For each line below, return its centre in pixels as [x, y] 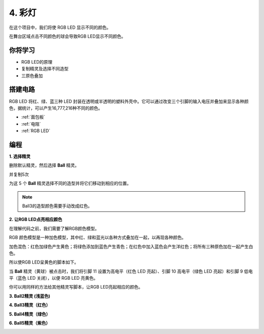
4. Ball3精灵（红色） [30, 305]
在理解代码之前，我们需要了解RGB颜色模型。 [54, 228]
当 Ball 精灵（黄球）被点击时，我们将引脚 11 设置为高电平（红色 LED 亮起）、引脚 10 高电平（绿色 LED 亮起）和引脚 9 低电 [131, 271]
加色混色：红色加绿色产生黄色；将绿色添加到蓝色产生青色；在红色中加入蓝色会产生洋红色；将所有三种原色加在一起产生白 [131, 246]
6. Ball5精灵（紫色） [30, 323]
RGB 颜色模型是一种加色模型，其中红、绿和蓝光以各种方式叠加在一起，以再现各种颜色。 [98, 238]
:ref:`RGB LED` [36, 131]
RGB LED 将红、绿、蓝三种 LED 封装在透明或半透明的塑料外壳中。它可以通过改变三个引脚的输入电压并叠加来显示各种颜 [129, 101]
